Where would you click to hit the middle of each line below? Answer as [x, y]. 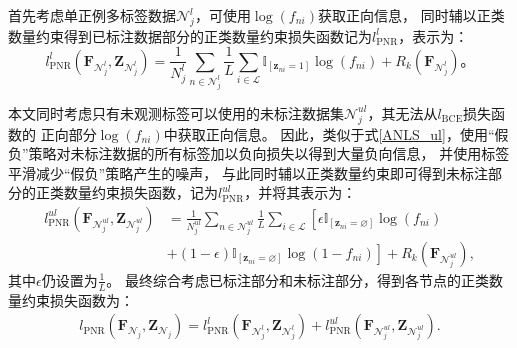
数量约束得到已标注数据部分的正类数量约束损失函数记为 [190, 35]
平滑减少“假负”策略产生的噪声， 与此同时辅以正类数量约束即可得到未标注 [248, 172]
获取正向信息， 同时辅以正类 [411, 15]
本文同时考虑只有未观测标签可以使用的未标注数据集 [176, 112]
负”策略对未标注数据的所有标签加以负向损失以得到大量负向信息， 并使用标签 [259, 153]
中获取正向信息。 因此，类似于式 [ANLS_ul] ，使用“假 [336, 133]
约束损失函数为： [77, 299]
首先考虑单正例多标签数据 [92, 15]
